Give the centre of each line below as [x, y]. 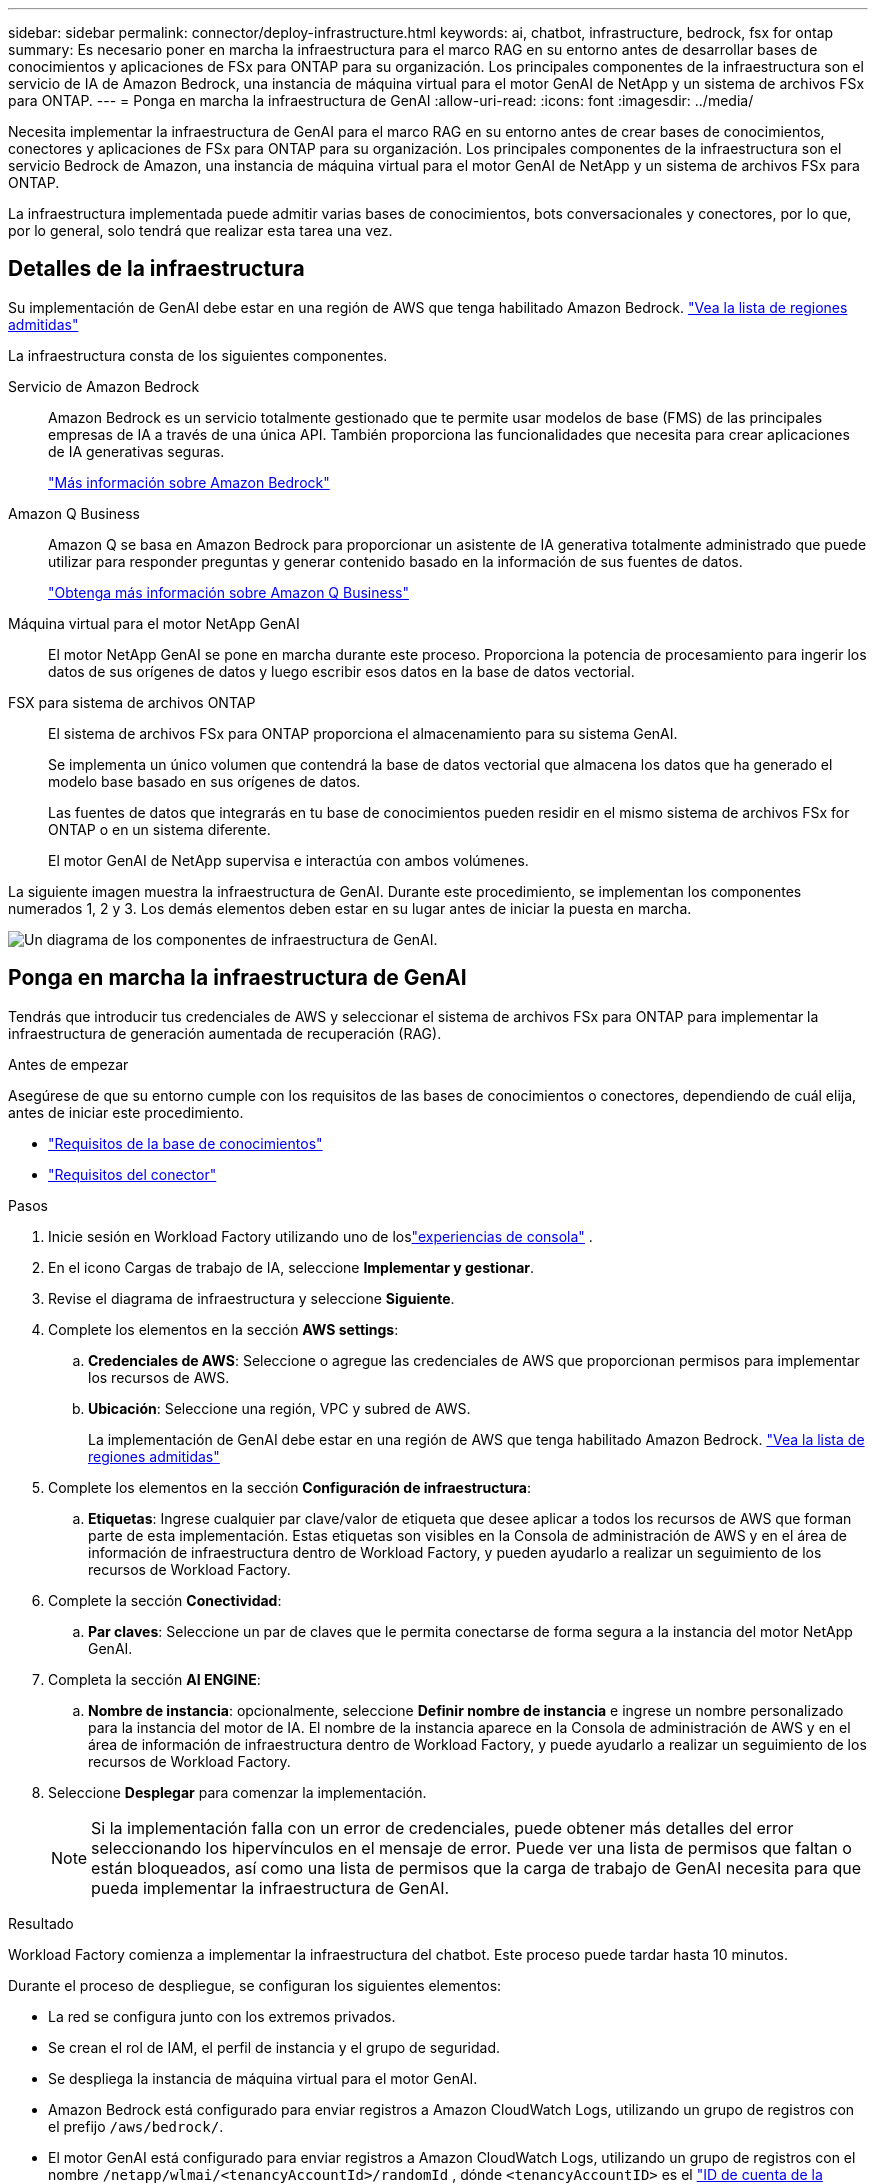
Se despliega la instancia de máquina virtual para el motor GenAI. [263, 2078]
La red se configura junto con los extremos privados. [222, 2016]
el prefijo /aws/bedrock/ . [136, 2126]
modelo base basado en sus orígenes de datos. [204, 781]
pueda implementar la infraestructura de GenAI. [270, 1887]
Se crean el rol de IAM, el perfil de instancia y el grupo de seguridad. [274, 2047]
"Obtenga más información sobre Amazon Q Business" [228, 592]
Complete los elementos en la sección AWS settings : [223, 1329]
